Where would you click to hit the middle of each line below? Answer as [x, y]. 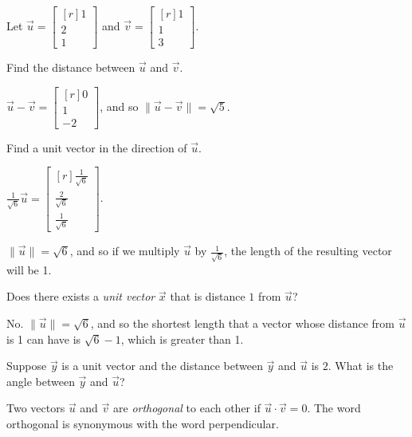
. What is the [361, 366]
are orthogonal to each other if [187, 408]
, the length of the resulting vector [308, 251]
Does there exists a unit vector [81, 296]
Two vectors [36, 408]
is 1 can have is [44, 339]
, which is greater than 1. [182, 339]
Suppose [27, 366]
